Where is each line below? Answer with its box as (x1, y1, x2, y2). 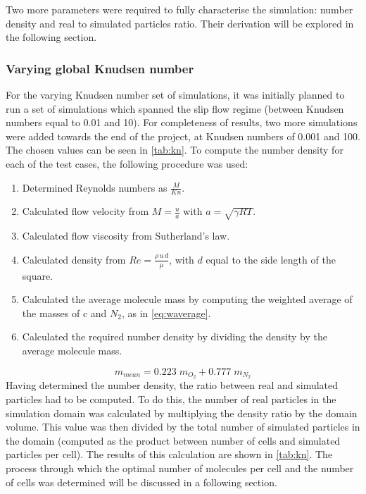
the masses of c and (22, 305, 107, 320)
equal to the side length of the (206, 252, 336, 266)
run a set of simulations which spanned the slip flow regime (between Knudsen (6, 101, 344, 116)
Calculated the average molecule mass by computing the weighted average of (22, 292, 353, 307)
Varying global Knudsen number (6, 59, 194, 77)
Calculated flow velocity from (22, 204, 149, 218)
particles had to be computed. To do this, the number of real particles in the (6, 392, 336, 406)
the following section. (6, 30, 97, 44)
